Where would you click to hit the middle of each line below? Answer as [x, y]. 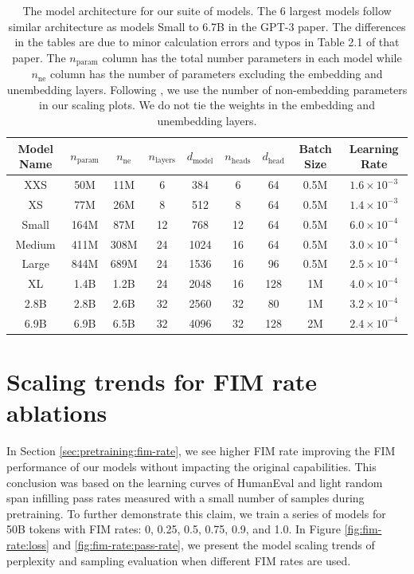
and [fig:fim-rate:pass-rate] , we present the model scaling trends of [214, 544]
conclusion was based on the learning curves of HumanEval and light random [195, 482]
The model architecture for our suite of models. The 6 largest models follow [207, 10]
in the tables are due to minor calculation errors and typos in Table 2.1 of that [207, 42]
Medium [35, 244]
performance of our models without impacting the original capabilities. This [191, 466]
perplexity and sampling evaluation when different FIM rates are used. [179, 560]
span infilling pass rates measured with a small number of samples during [186, 498]
